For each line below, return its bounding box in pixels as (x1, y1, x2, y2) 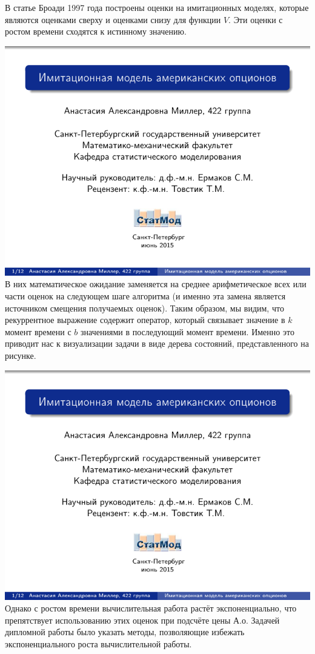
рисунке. (5, 349, 36, 361)
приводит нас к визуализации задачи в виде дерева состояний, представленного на (5, 337, 309, 350)
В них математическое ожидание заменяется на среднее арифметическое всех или (5, 278, 307, 290)
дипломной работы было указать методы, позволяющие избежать (5, 625, 245, 638)
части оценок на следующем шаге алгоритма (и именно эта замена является (5, 289, 286, 302)
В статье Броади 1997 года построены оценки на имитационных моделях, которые (5, 1, 309, 13)
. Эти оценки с (228, 13, 283, 26)
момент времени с (5, 325, 71, 338)
